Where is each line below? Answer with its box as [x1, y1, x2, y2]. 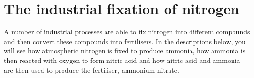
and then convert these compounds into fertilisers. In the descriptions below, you [4, 36, 246, 46]
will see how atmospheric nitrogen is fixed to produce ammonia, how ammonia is [4, 46, 246, 56]
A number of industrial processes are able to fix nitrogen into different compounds [4, 27, 250, 37]
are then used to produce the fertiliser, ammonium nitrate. [4, 64, 179, 75]
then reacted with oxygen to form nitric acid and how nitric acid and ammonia [4, 55, 240, 65]
